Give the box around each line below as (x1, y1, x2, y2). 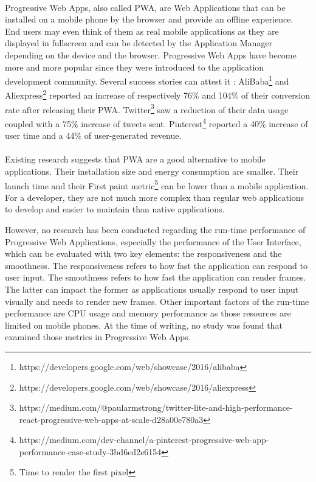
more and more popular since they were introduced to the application (5, 60, 264, 73)
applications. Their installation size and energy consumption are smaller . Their (5, 164, 299, 177)
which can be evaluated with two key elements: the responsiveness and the (5, 247, 282, 260)
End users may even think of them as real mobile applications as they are (5, 24, 279, 37)
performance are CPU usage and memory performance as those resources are (5, 307, 291, 320)
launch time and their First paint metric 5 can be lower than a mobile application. (5, 177, 309, 192)
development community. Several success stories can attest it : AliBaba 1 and (5, 73, 289, 87)
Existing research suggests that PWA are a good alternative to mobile (5, 153, 266, 166)
